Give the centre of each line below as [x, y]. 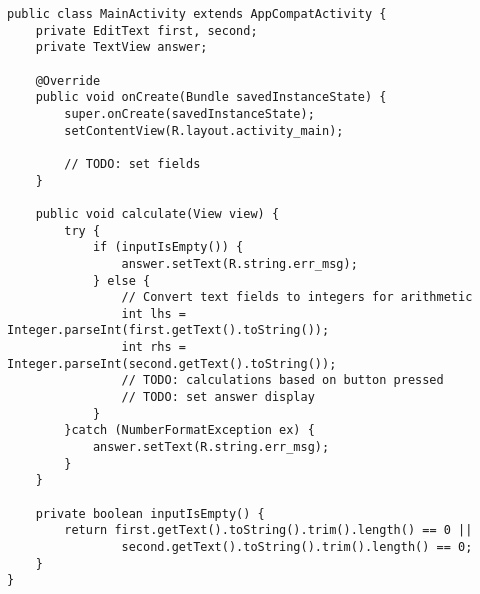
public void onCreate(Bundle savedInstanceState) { [211, 97]
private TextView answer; [121, 47]
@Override [68, 80]
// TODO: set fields [132, 163]
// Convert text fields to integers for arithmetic [297, 297]
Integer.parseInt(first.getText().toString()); [168, 330]
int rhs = [153, 347]
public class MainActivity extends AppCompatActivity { [197, 14]
